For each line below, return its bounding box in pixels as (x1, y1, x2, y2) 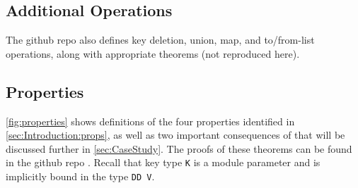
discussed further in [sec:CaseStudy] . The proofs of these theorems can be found (6, 141, 352, 156)
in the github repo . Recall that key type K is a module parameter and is (6, 155, 321, 170)
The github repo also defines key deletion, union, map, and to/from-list (6, 32, 315, 47)
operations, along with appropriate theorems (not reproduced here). (6, 46, 300, 61)
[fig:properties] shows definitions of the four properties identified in (6, 113, 295, 128)
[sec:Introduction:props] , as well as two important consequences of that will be (6, 127, 345, 142)
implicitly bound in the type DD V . (6, 169, 155, 184)
